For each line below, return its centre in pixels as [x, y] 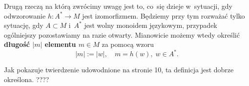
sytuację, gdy [24, 25]
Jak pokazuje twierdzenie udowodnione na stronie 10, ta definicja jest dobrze [119, 70]
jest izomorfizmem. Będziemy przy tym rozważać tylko [164, 15]
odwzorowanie [25, 15]
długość [17, 44]
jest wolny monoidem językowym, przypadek [151, 25]
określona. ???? [27, 79]
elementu [60, 44]
